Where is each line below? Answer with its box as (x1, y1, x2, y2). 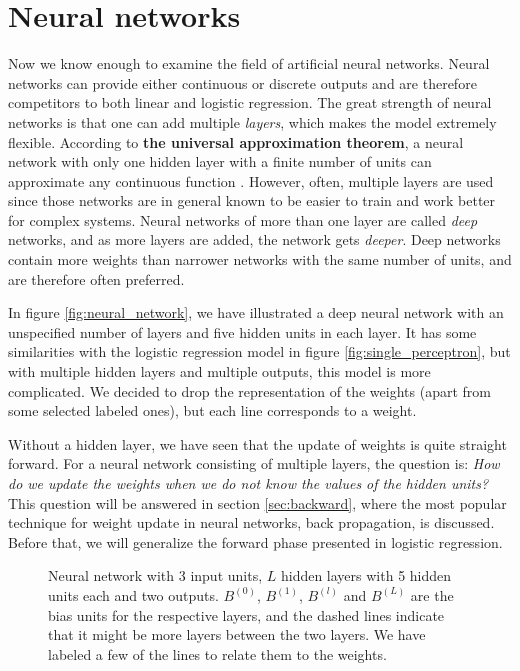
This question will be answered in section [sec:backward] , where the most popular (8, 492, 507, 513)
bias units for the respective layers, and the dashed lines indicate (48, 604, 445, 625)
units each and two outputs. (48, 584, 219, 605)
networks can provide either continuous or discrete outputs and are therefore (8, 72, 477, 93)
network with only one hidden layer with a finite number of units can (8, 151, 432, 172)
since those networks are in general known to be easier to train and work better (8, 190, 496, 211)
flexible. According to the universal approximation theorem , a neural (8, 131, 464, 152)
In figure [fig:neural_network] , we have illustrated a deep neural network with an (8, 302, 504, 323)
